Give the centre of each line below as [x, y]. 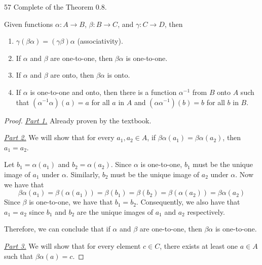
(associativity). [100, 41]
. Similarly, [83, 174]
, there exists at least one [199, 245]
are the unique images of [115, 211]
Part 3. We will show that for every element [72, 245]
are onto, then [72, 75]
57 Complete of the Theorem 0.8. [55, 7]
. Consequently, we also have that [188, 202]
